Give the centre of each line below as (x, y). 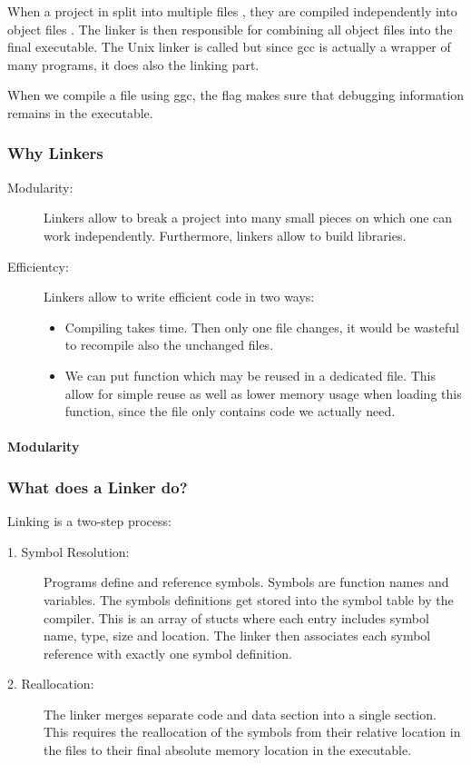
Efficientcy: (38, 266)
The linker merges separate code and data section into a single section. (240, 714)
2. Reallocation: (51, 684)
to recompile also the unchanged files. (169, 345)
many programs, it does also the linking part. (133, 64)
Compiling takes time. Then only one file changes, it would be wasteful (262, 327)
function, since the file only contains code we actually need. (230, 411)
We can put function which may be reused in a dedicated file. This (250, 375)
